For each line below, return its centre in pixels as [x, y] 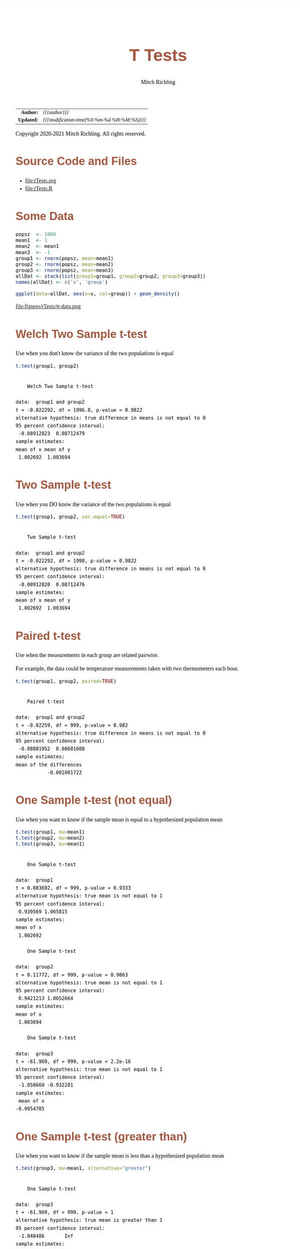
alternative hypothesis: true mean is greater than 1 [89, 1220]
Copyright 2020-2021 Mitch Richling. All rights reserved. [81, 134]
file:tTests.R [39, 189]
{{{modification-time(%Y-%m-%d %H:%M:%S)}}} [94, 120]
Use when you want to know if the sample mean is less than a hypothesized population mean [120, 1156]
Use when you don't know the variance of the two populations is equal [95, 353]
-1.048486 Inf [46, 1236]
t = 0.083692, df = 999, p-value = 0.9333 [73, 888]
